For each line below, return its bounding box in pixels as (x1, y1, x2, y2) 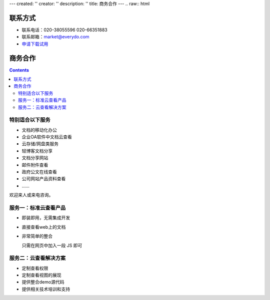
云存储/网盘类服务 (21, 141, 59, 147)
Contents (9, 67, 29, 73)
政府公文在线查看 (21, 169, 57, 175)
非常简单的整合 (21, 233, 52, 239)
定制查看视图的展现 (21, 272, 61, 278)
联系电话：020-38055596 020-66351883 (21, 26, 107, 32)
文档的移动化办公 (21, 127, 57, 133)
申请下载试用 (21, 40, 48, 47)
